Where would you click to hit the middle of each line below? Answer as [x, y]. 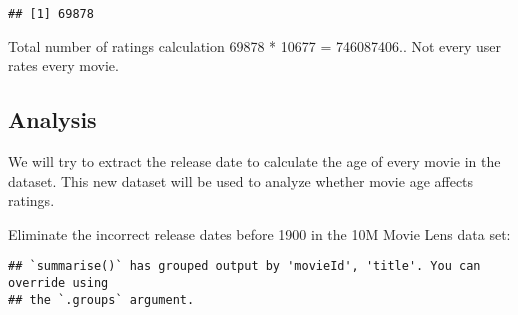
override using [58, 283]
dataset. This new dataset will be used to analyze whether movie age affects [241, 180]
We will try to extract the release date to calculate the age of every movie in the [254, 161]
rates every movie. [63, 65]
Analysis [52, 119]
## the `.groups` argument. [101, 299]
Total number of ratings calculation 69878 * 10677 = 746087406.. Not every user [255, 45]
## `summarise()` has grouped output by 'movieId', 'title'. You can [244, 266]
